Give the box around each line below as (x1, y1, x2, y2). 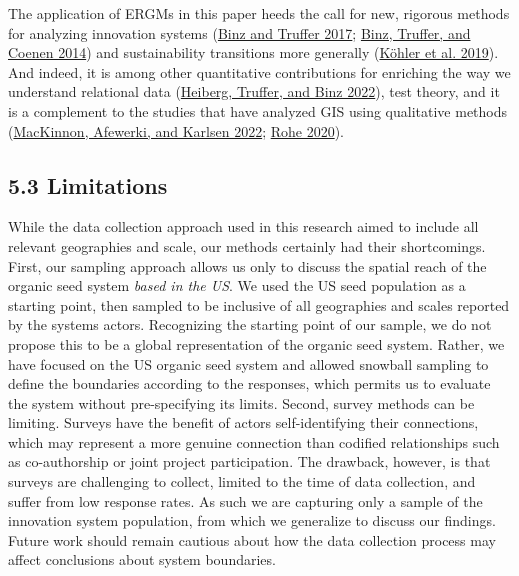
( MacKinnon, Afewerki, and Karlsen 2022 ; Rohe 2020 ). (8, 120, 345, 141)
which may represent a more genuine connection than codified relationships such (8, 431, 500, 452)
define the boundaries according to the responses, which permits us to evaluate (8, 373, 491, 394)
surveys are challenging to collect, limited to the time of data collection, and (8, 471, 476, 492)
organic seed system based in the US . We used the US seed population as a (8, 275, 466, 296)
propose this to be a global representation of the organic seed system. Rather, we (8, 333, 505, 354)
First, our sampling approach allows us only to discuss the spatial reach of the (8, 255, 487, 276)
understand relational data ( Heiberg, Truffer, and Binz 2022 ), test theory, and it (8, 81, 500, 102)
